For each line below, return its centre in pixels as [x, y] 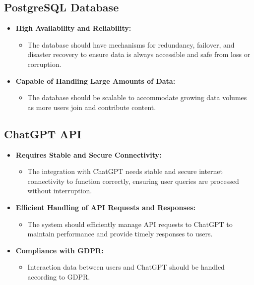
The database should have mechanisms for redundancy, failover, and [131, 44]
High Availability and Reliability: [73, 28]
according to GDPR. [59, 276]
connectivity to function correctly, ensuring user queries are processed [133, 181]
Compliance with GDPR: [60, 250]
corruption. [44, 64]
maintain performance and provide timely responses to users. [120, 234]
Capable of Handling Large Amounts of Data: [95, 81]
